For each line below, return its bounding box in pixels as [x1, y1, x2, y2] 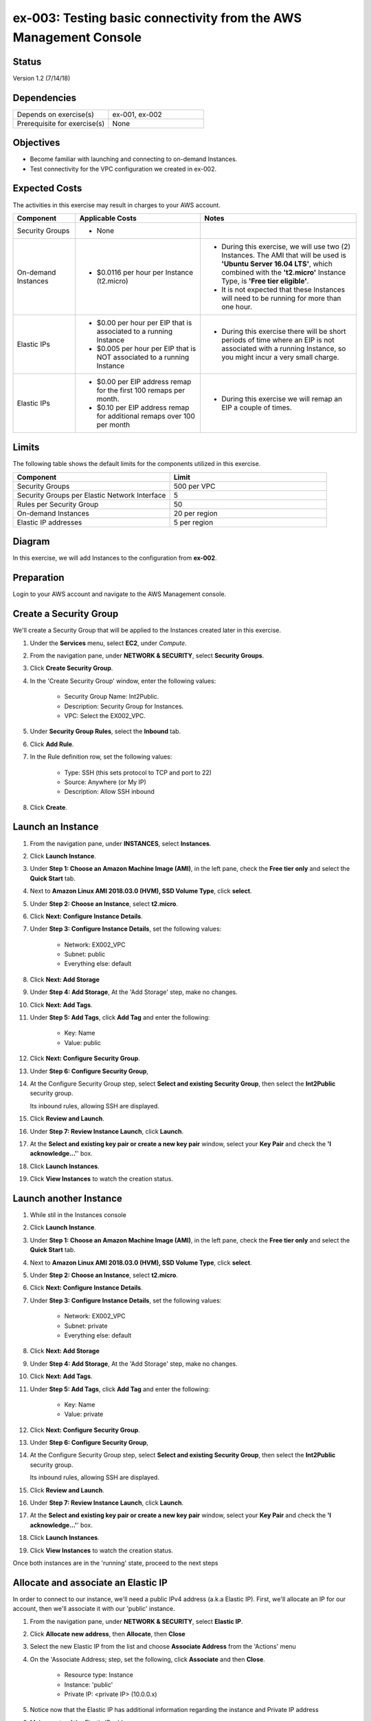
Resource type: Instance [64, 1671, 133, 1679]
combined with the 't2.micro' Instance [221, 267, 346, 277]
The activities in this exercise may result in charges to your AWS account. [12, 200, 221, 209]
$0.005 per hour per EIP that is [96, 344, 196, 353]
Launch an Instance [12, 821, 99, 833]
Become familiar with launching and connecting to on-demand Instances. [30, 155, 238, 163]
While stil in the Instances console [30, 1211, 126, 1219]
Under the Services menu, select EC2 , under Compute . [30, 639, 187, 647]
